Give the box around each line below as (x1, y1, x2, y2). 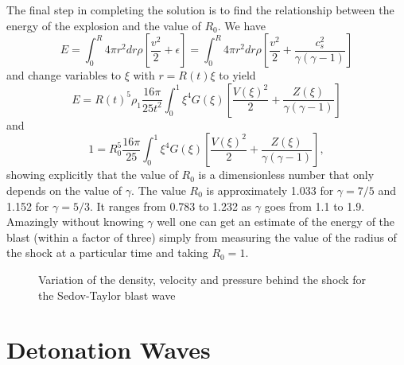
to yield (219, 67, 256, 83)
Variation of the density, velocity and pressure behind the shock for (38, 270, 366, 287)
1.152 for (6, 197, 49, 214)
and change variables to (6, 67, 122, 83)
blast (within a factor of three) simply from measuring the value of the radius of (6, 228, 397, 245)
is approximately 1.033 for (206, 181, 334, 198)
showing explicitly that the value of (6, 166, 178, 183)
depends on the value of (6, 181, 122, 198)
